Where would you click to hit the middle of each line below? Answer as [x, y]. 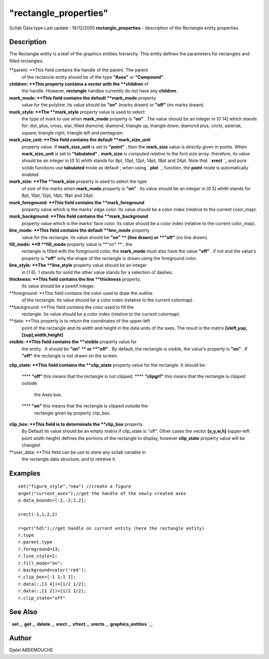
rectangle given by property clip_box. [72, 413]
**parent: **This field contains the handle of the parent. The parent [79, 70]
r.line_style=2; [38, 556]
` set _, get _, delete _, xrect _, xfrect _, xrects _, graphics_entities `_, [81, 624]
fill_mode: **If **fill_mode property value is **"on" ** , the [71, 244]
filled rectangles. [26, 61]
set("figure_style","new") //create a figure [75, 486]
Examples [25, 473]
